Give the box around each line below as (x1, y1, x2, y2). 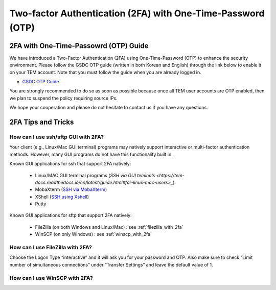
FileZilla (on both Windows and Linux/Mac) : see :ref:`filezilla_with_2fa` (35, 224, 183, 230)
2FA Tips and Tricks (9, 118, 74, 127)
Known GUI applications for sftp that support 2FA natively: (9, 212, 132, 219)
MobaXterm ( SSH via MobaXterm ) (35, 186, 107, 192)
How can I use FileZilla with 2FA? (9, 244, 92, 251)
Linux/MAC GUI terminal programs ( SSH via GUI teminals (35, 172, 155, 178)
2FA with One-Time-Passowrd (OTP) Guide (9, 41, 149, 50)
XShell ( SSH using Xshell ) (35, 194, 89, 200)
